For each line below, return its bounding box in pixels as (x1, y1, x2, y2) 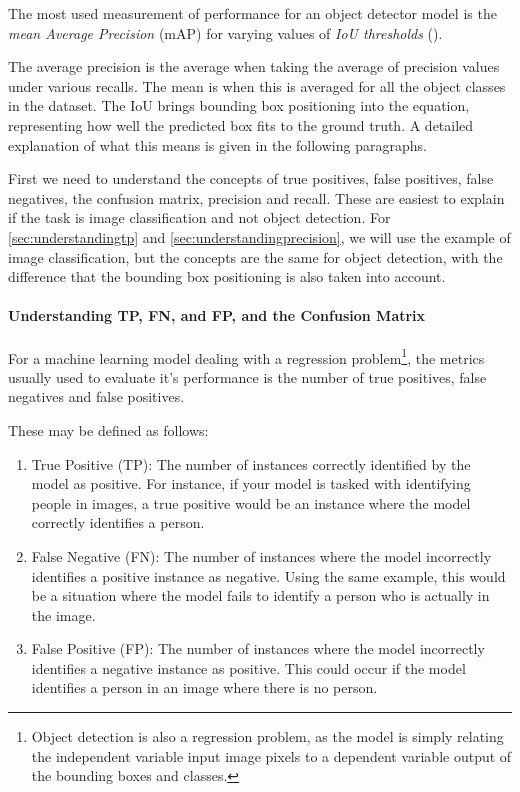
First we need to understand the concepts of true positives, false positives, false (8, 168, 494, 189)
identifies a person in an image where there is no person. (31, 677, 378, 698)
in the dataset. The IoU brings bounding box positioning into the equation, (8, 95, 470, 116)
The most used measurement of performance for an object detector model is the (8, 3, 497, 23)
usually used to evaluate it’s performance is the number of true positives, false (8, 366, 487, 387)
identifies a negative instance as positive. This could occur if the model (31, 657, 466, 678)
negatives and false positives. (8, 386, 185, 407)
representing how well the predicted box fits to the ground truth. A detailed (8, 114, 474, 135)
